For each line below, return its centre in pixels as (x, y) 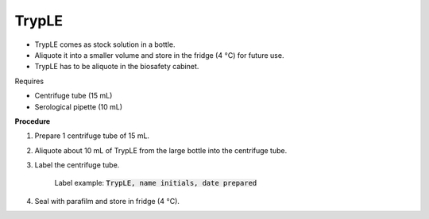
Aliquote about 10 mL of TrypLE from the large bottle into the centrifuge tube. (161, 150)
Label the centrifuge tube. (77, 165)
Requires (29, 81)
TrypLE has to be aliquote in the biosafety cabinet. (117, 67)
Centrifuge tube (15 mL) (73, 96)
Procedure (33, 121)
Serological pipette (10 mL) (79, 106)
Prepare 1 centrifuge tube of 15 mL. (92, 136)
